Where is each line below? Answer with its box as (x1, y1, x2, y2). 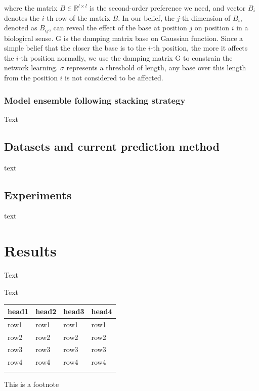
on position (194, 22, 229, 33)
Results (4, 240, 57, 261)
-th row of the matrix (44, 12, 110, 23)
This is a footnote (4, 378, 59, 389)
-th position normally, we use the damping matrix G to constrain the (18, 52, 233, 63)
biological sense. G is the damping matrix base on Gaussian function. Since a (4, 32, 243, 43)
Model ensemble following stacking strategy (4, 94, 186, 106)
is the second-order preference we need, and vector (90, 3, 246, 13)
